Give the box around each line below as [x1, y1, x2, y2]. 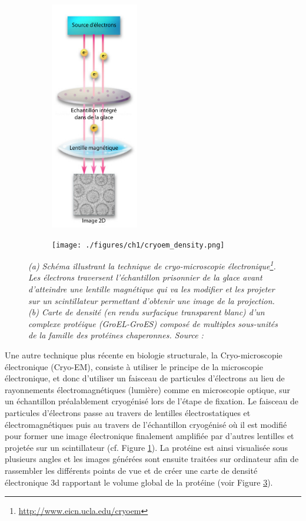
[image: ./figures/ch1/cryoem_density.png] [52, 240, 225, 249]
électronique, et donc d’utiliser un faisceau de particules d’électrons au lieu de [5, 372, 285, 384]
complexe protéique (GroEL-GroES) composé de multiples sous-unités [28, 317, 278, 329]
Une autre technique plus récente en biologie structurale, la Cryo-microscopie [5, 349, 282, 361]
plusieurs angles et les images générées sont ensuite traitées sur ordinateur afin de [5, 453, 299, 465]
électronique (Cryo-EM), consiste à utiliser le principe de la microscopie [5, 360, 263, 372]
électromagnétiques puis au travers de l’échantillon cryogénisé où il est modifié [5, 418, 287, 430]
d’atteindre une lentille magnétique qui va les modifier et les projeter [28, 283, 275, 295]
